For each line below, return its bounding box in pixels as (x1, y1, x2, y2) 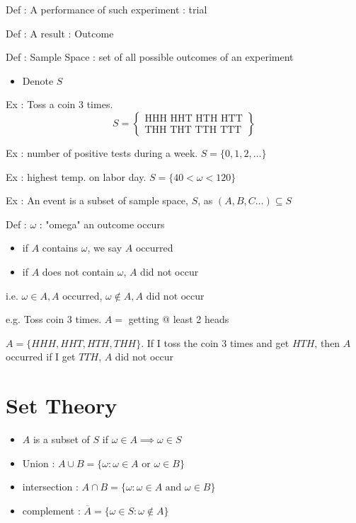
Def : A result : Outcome (6, 25, 114, 40)
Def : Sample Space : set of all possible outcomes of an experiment (6, 49, 294, 64)
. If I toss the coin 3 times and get (141, 335, 289, 350)
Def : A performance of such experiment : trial (6, 2, 207, 16)
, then (314, 335, 340, 350)
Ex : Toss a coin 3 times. (6, 97, 113, 112)
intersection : (22, 479, 79, 494)
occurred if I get (6, 349, 76, 364)
